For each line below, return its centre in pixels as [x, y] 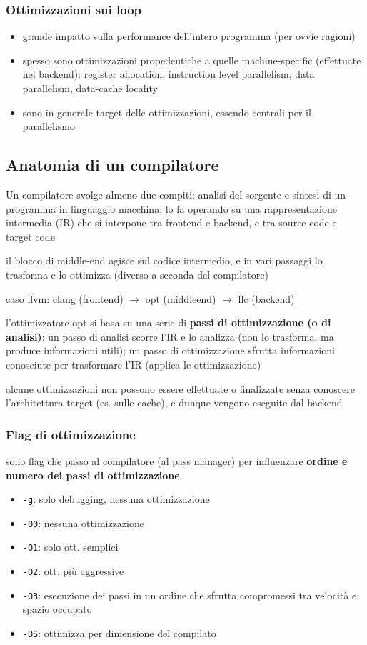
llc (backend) [266, 298]
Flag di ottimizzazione [71, 434]
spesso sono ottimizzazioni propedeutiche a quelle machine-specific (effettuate [192, 60]
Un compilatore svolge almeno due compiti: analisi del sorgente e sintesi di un [176, 194]
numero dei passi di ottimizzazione [93, 475]
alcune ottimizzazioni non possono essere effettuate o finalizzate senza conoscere [180, 388]
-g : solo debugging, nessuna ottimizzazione [116, 499]
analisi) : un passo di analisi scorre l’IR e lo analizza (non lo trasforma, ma [170, 336]
